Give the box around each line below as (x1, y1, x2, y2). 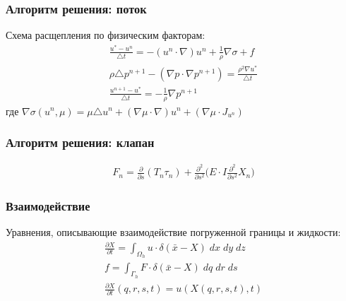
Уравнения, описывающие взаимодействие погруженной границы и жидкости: (6, 225, 341, 239)
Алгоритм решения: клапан (6, 134, 155, 151)
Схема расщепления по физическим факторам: (6, 28, 205, 42)
